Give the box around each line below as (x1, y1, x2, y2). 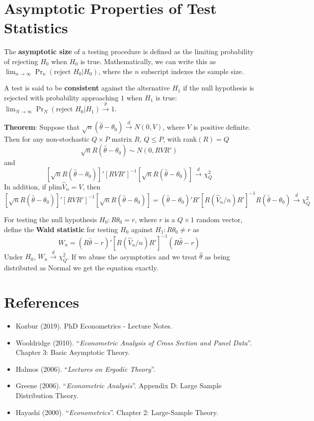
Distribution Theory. (15, 390, 78, 400)
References (4, 292, 79, 312)
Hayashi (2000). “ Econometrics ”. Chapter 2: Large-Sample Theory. (15, 407, 219, 417)
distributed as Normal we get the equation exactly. (4, 262, 158, 273)
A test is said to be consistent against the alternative (4, 83, 170, 93)
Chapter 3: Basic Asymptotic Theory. (15, 347, 130, 357)
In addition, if (4, 181, 46, 191)
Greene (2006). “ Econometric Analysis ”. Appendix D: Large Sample (15, 380, 222, 391)
